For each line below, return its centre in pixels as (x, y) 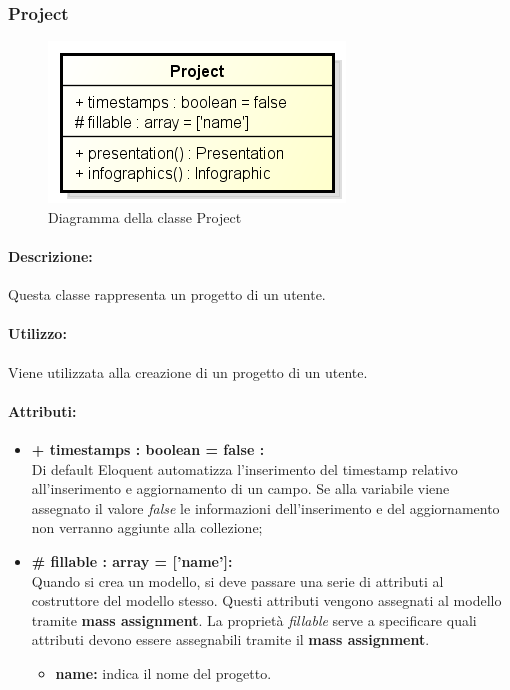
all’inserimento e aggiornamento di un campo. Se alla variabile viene (240, 488)
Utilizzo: (37, 333)
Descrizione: (50, 256)
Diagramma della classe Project (145, 216)
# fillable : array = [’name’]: (132, 560)
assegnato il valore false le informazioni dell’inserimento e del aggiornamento (265, 507)
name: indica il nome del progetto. (163, 672)
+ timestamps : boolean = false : (148, 448)
